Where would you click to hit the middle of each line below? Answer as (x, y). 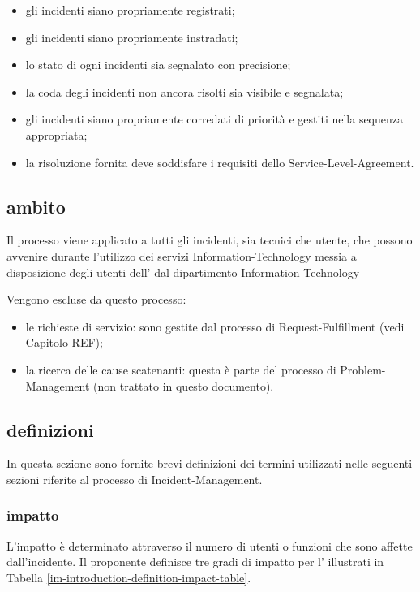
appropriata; (56, 134)
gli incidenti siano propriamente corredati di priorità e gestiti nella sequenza (214, 119)
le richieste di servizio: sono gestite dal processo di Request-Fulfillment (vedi (215, 326)
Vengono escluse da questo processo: (96, 299)
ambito (36, 206)
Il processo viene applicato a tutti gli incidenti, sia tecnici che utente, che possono (210, 240)
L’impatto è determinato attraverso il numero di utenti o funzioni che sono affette (210, 545)
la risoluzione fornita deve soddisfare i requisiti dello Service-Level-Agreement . (220, 162)
